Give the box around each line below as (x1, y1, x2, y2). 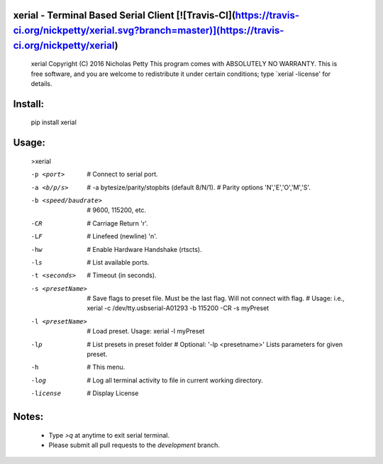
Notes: (13, 411, 44, 423)
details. (30, 79, 52, 88)
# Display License (87, 389, 139, 397)
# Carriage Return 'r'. (87, 219, 148, 227)
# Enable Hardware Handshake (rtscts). (87, 245, 202, 253)
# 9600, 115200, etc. (87, 206, 147, 214)
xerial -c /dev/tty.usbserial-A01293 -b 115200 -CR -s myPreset (87, 304, 270, 312)
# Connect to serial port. (87, 170, 159, 179)
